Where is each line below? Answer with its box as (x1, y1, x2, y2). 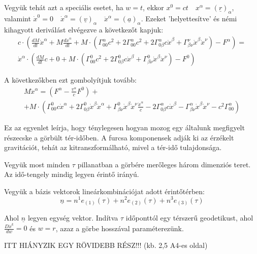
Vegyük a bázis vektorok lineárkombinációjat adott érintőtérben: (4, 186, 205, 196)
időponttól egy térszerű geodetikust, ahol (125, 212, 253, 223)
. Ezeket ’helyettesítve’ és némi (141, 13, 237, 23)
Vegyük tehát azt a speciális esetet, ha (4, 2, 123, 12)
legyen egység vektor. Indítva (27, 212, 118, 223)
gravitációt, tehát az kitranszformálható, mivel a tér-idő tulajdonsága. (4, 142, 222, 153)
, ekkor (143, 2, 164, 12)
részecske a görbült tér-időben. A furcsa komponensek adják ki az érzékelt (4, 132, 234, 142)
